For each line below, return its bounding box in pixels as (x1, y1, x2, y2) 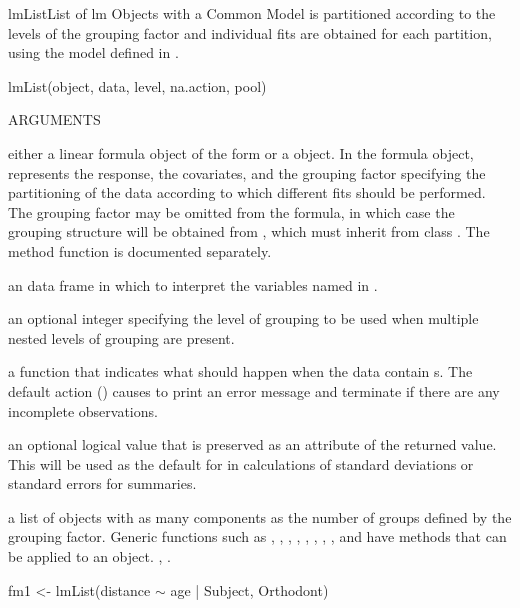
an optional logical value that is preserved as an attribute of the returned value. (8, 434, 497, 455)
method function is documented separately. (8, 240, 272, 261)
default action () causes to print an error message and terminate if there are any (8, 380, 500, 401)
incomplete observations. (8, 400, 158, 421)
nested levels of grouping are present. (8, 327, 235, 348)
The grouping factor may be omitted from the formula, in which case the (8, 201, 455, 222)
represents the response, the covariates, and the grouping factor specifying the (8, 162, 486, 183)
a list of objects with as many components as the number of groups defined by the (8, 506, 512, 527)
